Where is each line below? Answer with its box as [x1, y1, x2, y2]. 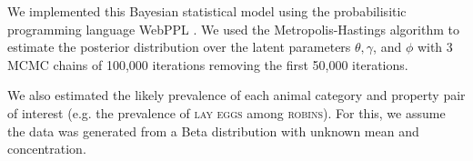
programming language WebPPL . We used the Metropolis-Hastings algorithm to [7, 19, 459, 38]
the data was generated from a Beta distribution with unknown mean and [7, 121, 419, 140]
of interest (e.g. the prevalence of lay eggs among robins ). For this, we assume [7, 103, 446, 122]
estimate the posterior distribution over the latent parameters [7, 37, 351, 56]
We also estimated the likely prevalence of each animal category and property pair [7, 86, 466, 105]
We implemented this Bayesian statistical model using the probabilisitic [7, 2, 407, 20]
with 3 [417, 37, 453, 56]
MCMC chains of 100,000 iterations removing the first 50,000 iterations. [7, 55, 408, 74]
